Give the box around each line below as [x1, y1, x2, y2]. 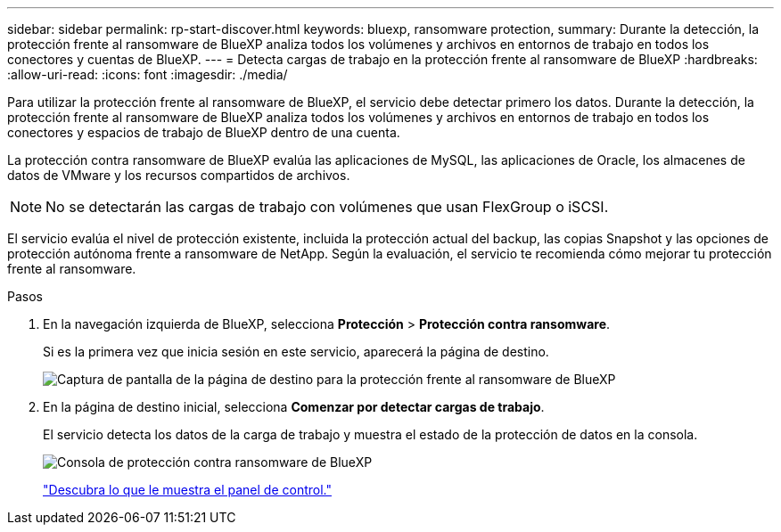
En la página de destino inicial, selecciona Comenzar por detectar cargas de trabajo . [43, 399, 545, 414]
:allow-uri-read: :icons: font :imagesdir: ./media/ [7, 67, 288, 82]
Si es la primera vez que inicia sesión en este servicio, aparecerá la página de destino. [43, 344, 549, 359]
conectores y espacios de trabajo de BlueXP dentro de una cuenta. [7, 125, 400, 140]
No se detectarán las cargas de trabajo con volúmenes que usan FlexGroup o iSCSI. [45, 198, 609, 216]
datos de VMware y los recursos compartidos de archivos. [7, 168, 350, 183]
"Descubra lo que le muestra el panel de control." [43, 482, 332, 497]
